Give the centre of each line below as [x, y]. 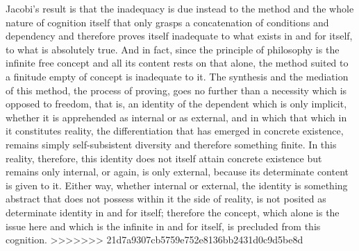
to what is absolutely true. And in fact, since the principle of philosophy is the [173, 49]
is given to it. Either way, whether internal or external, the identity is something [177, 185]
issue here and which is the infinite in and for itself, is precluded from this [163, 226]
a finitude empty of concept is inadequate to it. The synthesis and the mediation [177, 76]
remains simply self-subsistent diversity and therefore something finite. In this [171, 144]
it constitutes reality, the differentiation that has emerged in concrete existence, [175, 131]
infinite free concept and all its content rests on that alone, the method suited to [177, 63]
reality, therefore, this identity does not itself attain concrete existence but [164, 158]
